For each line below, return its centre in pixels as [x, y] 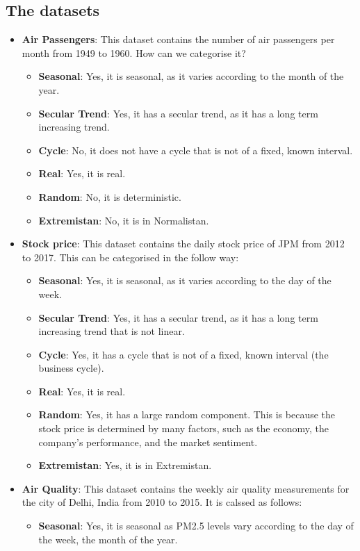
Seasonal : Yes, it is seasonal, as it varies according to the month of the [191, 76]
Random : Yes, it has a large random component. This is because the [187, 414]
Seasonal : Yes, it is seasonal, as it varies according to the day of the [185, 280]
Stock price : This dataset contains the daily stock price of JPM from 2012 [183, 244]
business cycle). [71, 368]
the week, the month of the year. [108, 539]
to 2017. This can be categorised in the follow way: [130, 257]
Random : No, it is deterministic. [110, 196]
